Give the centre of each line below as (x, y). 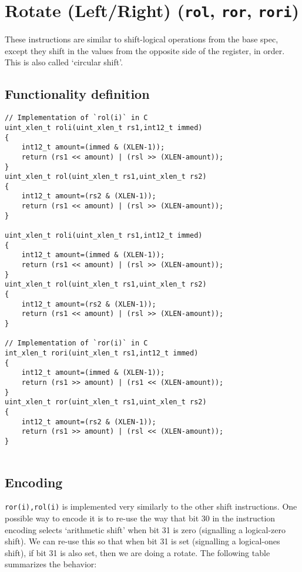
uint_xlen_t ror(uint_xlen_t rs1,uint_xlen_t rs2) (106, 402)
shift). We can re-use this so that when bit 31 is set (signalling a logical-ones (142, 541)
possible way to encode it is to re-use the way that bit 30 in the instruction (140, 518)
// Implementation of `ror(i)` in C (76, 343)
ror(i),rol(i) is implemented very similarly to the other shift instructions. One (151, 506)
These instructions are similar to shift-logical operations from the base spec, (142, 39)
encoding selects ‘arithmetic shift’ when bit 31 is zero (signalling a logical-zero (145, 529)
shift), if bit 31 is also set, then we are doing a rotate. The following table (137, 552)
